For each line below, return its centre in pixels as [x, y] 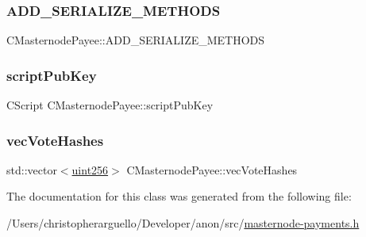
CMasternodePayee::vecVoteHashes [212, 169]
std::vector [32, 169]
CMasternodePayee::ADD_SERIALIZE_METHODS [136, 40]
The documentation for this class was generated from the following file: [179, 196]
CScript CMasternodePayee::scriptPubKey [110, 105]
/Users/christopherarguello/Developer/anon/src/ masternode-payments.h [183, 223]
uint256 [90, 169]
